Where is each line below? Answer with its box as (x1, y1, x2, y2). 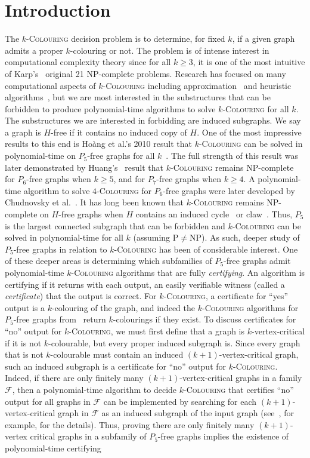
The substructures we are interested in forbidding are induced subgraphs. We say (5, 114, 301, 127)
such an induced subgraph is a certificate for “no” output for (5, 359, 227, 372)
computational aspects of (5, 79, 96, 91)
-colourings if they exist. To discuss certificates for (113, 313, 296, 325)
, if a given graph (232, 32, 295, 45)
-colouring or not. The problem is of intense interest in (70, 44, 269, 56)
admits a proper (5, 44, 63, 56)
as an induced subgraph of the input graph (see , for (101, 407, 294, 419)
